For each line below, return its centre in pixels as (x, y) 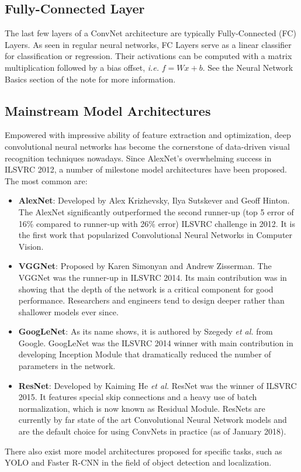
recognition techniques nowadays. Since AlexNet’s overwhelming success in (138, 158)
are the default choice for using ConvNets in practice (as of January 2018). (152, 431)
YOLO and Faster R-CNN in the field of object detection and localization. (138, 462)
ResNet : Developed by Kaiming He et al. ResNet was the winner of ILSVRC (158, 385)
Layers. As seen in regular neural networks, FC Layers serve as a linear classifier (148, 44)
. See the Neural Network (248, 67)
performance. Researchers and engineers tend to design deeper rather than (151, 300)
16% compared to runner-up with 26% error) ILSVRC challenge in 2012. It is (157, 223)
